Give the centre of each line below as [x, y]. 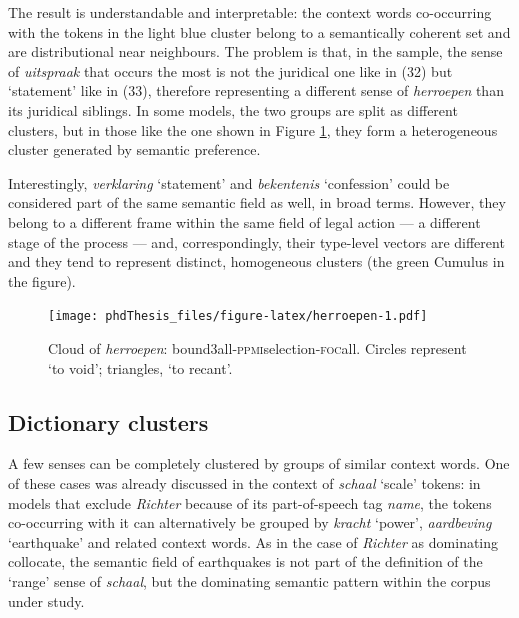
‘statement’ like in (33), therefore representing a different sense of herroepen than [256, 90]
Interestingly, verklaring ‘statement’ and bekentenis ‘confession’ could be [229, 182]
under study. [46, 600]
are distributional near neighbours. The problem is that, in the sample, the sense [255, 51]
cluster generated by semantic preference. [134, 149]
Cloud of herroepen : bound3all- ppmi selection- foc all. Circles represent [257, 347]
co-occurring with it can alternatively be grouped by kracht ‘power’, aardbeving [250, 522]
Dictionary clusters [108, 421]
